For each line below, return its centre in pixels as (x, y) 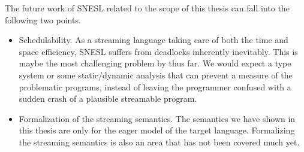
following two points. (43, 19)
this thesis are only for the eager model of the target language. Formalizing (157, 130)
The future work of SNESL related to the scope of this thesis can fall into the (147, 8)
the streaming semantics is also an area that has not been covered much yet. (159, 142)
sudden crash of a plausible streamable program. (108, 98)
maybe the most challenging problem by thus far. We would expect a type (155, 63)
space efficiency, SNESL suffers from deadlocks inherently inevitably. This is (158, 51)
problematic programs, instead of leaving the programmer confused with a (155, 86)
